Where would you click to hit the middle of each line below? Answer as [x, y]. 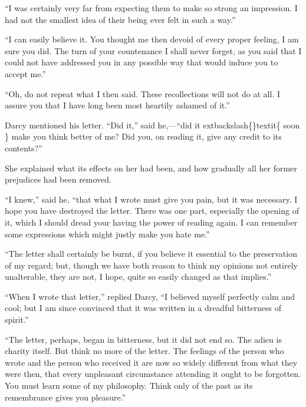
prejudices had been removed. [58, 179]
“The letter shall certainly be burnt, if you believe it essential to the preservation [151, 254]
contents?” [24, 148]
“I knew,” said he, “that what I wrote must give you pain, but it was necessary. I [151, 199]
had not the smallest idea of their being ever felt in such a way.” [120, 19]
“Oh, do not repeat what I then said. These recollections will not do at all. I [142, 93]
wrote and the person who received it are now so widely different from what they [151, 362]
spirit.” [17, 320]
